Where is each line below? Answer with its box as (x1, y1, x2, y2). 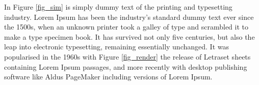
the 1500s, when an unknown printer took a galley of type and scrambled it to (4, 21, 249, 32)
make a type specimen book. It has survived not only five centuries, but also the (4, 31, 255, 42)
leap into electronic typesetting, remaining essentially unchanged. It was (4, 41, 229, 52)
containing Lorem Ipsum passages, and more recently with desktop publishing (4, 61, 247, 72)
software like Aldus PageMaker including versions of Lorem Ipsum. (4, 71, 213, 82)
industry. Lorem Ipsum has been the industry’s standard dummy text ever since (4, 11, 254, 22)
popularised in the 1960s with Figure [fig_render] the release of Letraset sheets (4, 51, 251, 62)
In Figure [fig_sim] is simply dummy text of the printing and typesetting (4, 2, 232, 12)
